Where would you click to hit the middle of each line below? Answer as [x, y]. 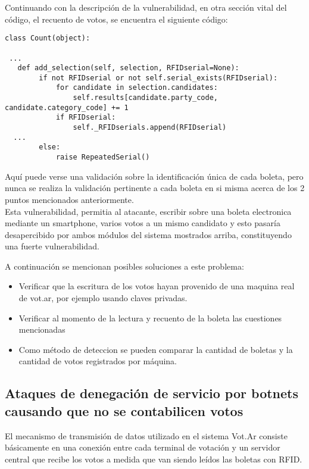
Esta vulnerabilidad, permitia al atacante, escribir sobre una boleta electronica [148, 211]
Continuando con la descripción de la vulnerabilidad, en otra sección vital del [146, 7]
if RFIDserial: [86, 118]
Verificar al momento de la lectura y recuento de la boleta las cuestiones [150, 318]
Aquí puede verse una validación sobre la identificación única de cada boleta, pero [154, 176]
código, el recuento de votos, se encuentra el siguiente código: [116, 19]
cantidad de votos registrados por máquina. [98, 361]
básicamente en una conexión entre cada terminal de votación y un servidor [143, 447]
